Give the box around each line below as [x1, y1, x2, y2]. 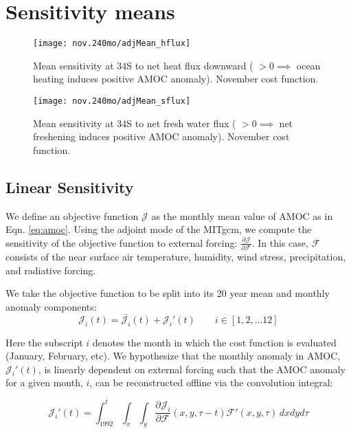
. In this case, [251, 235, 308, 249]
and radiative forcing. [5, 263, 96, 277]
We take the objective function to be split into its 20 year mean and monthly [5, 286, 330, 300]
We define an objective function [5, 208, 139, 223]
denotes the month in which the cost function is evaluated [92, 335, 337, 349]
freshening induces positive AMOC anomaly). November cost [33, 129, 290, 144]
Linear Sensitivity [5, 176, 134, 197]
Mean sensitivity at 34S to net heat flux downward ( [33, 58, 253, 72]
